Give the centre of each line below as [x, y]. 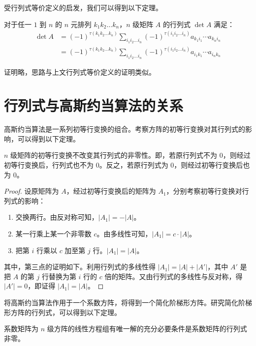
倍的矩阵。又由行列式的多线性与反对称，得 [174, 276]
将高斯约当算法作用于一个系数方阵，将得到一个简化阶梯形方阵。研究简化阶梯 [128, 302]
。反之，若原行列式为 [134, 165]
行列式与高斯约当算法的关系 [94, 105]
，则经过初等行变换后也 [212, 165]
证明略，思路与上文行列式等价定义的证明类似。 [80, 72]
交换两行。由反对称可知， [57, 217]
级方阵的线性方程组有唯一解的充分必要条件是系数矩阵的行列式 [147, 329]
